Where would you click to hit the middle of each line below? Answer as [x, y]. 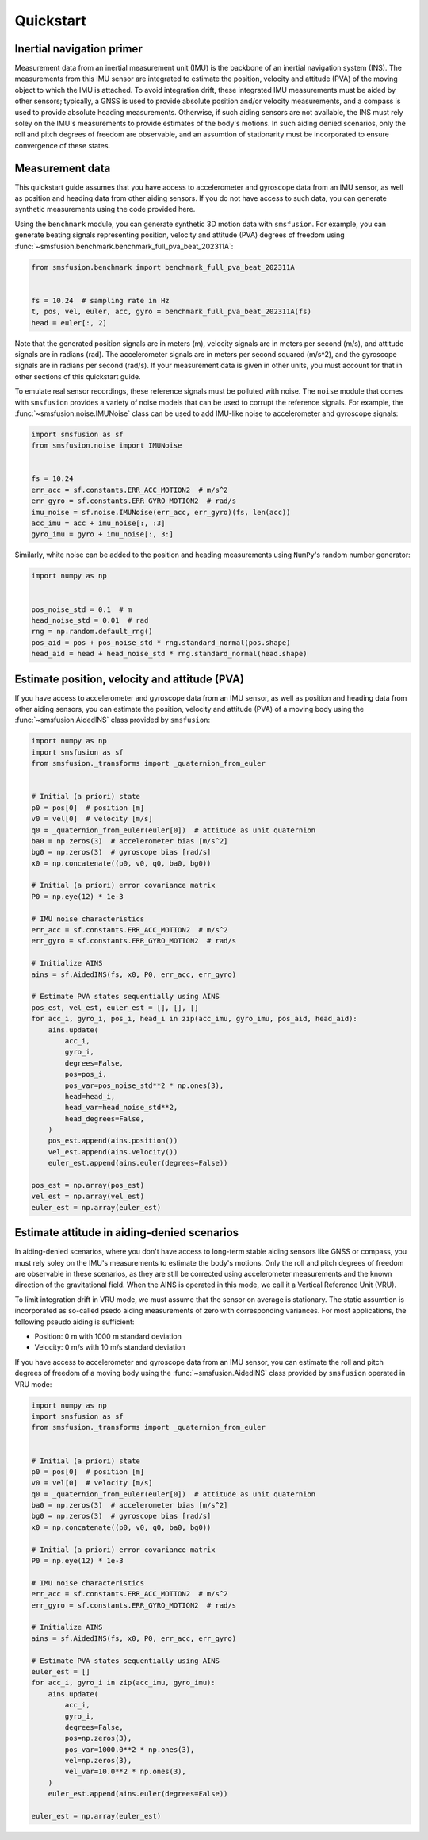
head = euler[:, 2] [69, 323]
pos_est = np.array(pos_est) [88, 1185]
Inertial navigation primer [78, 49]
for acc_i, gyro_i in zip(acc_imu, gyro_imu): [123, 1683]
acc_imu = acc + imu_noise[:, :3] [98, 523]
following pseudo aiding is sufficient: [75, 1322]
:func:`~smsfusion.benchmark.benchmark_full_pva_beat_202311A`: [124, 246]
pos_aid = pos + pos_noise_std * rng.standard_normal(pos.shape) [161, 642]
